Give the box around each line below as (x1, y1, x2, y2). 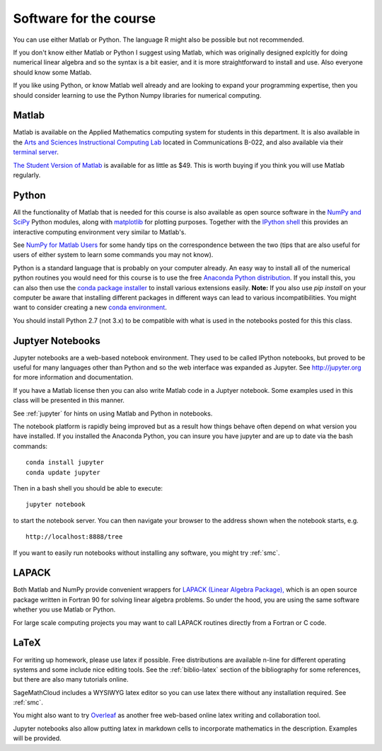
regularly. (13, 171, 41, 179)
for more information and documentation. (13, 373, 134, 382)
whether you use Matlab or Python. (13, 605, 116, 614)
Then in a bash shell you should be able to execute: (13, 483, 163, 492)
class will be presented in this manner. (13, 396, 125, 405)
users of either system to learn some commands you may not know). (13, 251, 214, 259)
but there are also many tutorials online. (13, 675, 129, 684)
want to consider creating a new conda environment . (13, 303, 168, 311)
